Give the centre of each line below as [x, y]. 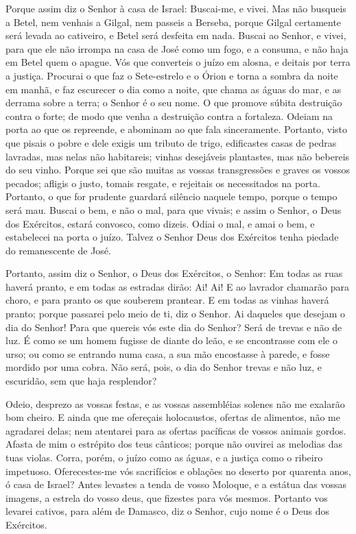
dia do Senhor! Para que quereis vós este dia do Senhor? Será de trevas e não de [174, 327]
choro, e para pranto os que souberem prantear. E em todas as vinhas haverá [167, 300]
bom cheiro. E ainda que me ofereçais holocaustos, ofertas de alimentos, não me [173, 417]
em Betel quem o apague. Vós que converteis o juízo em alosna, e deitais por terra [178, 62]
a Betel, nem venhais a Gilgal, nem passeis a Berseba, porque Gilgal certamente [174, 22]
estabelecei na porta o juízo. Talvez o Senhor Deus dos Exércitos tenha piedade [172, 237]
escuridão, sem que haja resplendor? [81, 381]
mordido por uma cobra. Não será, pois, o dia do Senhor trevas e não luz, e [164, 367]
